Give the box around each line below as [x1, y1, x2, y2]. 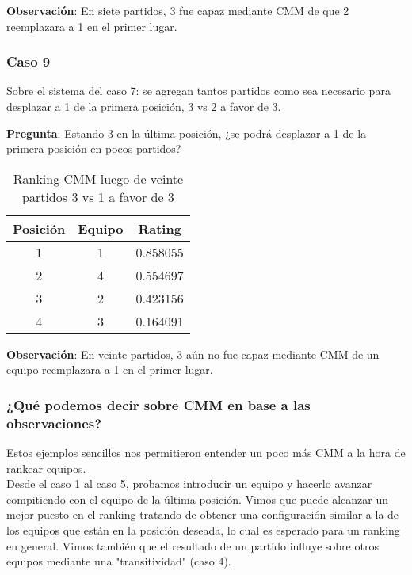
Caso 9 [6, 51, 51, 71]
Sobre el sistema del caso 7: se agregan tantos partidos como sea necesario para [6, 82, 391, 99]
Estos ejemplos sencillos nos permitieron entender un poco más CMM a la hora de [6, 444, 406, 461]
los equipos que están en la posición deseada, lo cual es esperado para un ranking [6, 522, 400, 539]
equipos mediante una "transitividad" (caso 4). [6, 553, 231, 569]
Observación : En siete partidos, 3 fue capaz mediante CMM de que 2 [6, 2, 349, 18]
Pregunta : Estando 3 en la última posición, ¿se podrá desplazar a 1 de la [6, 124, 367, 141]
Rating [138, 219, 181, 238]
